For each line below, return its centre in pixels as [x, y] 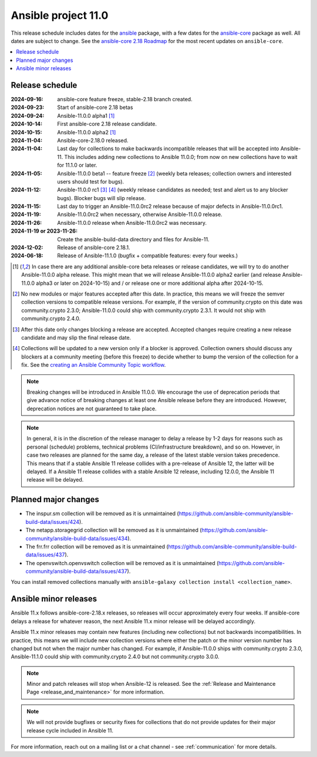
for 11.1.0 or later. [77, 165]
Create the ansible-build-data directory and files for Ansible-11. [133, 239]
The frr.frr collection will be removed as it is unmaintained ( [97, 546]
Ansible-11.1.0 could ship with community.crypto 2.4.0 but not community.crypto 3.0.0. [115, 657]
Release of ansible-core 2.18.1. [94, 248]
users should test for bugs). [91, 181]
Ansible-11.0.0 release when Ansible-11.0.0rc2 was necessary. [132, 223]
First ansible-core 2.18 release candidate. [107, 124]
